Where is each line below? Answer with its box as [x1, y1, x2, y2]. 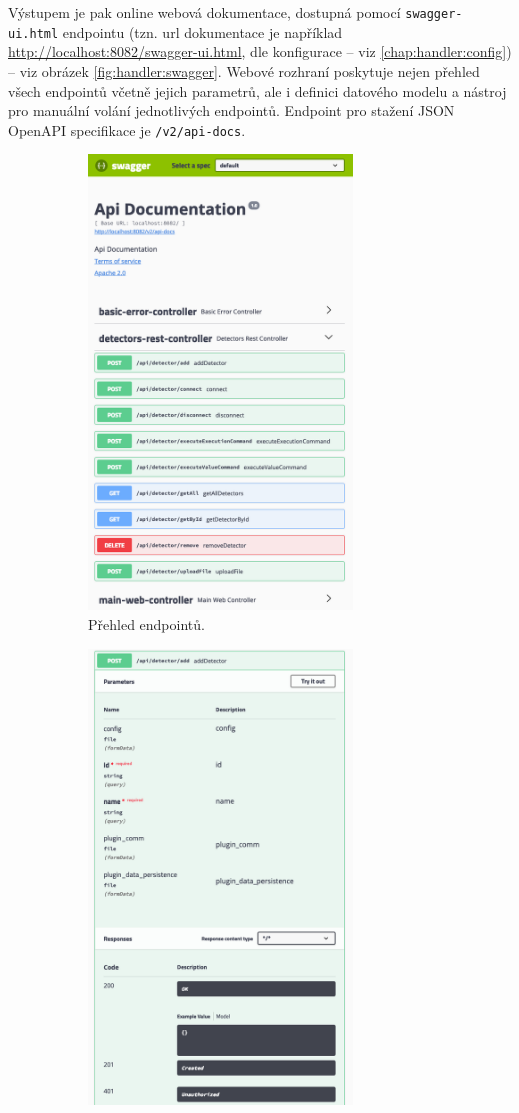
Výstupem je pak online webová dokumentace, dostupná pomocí [8, 2, 401, 22]
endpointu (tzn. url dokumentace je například [62, 21, 343, 42]
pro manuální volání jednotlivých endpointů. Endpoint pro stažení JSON [8, 100, 455, 121]
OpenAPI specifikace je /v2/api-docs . [8, 119, 246, 140]
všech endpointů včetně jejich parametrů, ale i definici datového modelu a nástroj [8, 80, 507, 101]
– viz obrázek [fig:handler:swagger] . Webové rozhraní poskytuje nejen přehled [8, 60, 480, 81]
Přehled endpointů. [88, 614, 205, 635]
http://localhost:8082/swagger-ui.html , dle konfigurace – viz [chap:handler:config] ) [8, 41, 512, 62]
